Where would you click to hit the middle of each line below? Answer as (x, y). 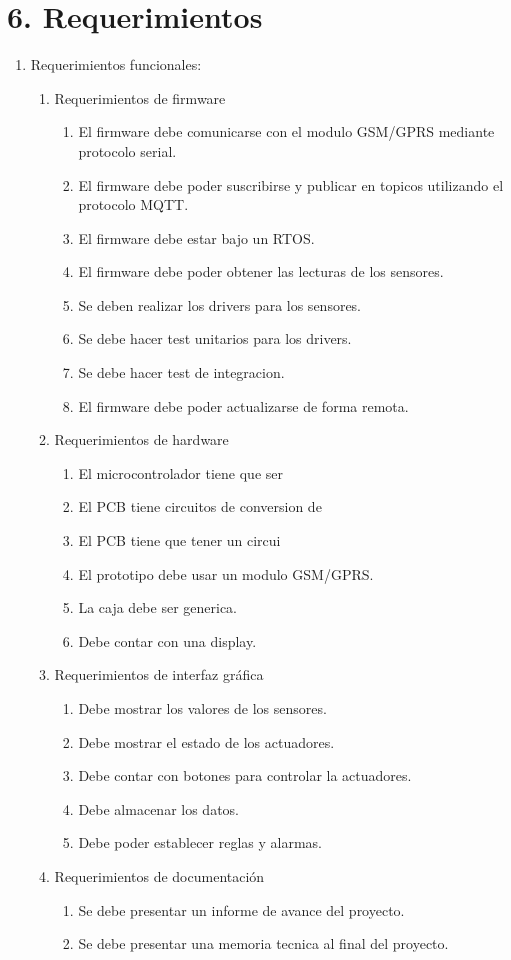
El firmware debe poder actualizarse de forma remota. (243, 405)
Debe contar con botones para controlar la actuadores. (245, 775)
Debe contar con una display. (167, 640)
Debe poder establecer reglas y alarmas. (200, 842)
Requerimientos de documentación (159, 875)
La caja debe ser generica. (157, 607)
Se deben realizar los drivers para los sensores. (220, 304)
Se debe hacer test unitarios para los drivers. (215, 338)
